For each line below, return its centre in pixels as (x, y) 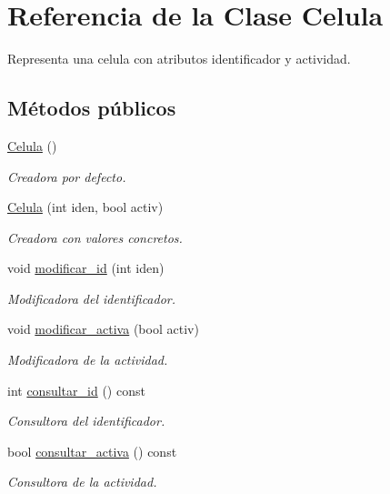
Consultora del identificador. (86, 421)
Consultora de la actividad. (82, 482)
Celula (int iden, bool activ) (85, 207)
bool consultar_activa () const (92, 451)
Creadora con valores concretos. (95, 237)
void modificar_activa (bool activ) (103, 329)
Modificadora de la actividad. (88, 360)
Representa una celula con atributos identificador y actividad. (179, 59)
